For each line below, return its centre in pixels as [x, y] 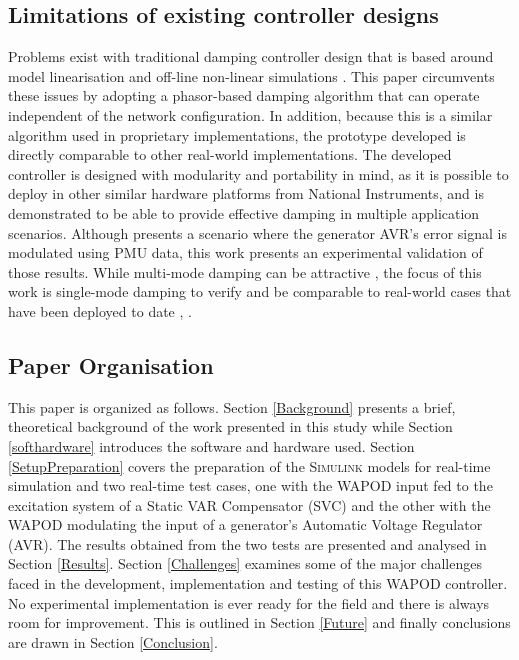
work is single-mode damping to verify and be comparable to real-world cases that [260, 291]
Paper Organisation [111, 364]
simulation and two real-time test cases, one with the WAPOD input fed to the [250, 485]
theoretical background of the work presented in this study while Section [230, 426]
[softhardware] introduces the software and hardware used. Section [211, 445]
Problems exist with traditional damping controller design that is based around [251, 56]
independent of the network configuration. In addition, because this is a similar [250, 114]
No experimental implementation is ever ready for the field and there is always [249, 602]
